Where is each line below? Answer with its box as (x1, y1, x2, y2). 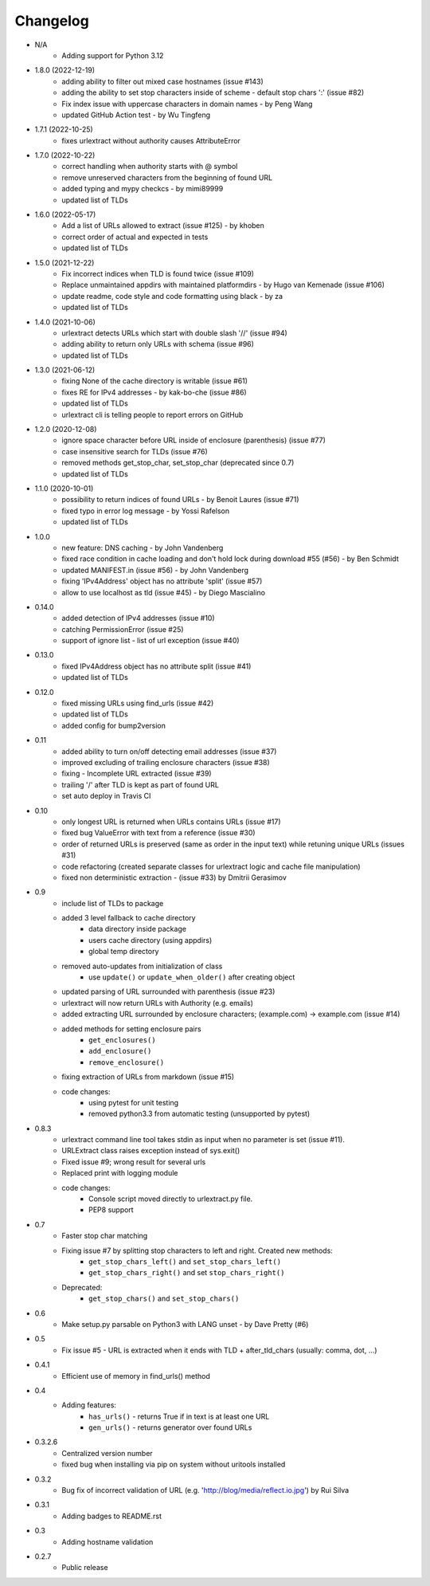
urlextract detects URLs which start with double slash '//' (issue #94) (61, 328, 288, 338)
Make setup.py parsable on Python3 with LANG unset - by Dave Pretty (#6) (61, 1319, 309, 1329)
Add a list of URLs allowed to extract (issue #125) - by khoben (61, 221, 264, 230)
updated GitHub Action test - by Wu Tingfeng (61, 110, 211, 120)
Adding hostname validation (61, 1537, 154, 1546)
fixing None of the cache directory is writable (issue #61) (61, 376, 248, 386)
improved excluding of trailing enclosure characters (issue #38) (61, 757, 270, 767)
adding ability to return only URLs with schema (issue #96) (61, 340, 255, 349)
